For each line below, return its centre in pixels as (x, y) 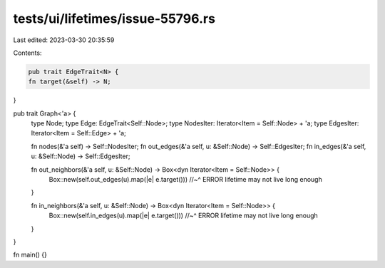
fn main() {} (30, 255)
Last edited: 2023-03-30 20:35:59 (64, 40)
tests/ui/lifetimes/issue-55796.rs (114, 19)
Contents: (27, 53)
